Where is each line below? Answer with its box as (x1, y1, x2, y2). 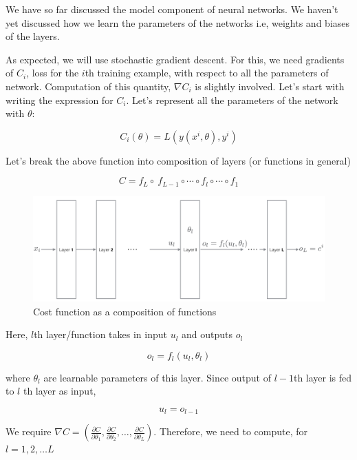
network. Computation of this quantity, (6, 79, 171, 93)
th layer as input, (23, 384, 96, 398)
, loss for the (26, 65, 79, 80)
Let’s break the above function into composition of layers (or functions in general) (6, 153, 351, 167)
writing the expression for (6, 92, 113, 107)
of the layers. (6, 29, 60, 43)
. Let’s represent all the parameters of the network (126, 92, 338, 107)
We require (6, 424, 52, 439)
